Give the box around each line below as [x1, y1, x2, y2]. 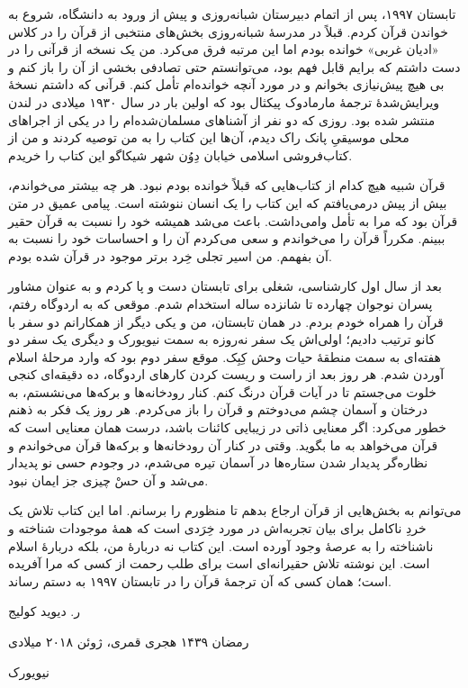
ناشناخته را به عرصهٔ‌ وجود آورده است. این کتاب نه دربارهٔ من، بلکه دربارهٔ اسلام [8, 536, 434, 555]
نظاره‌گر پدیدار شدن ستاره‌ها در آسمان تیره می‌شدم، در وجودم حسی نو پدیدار [8, 453, 428, 472]
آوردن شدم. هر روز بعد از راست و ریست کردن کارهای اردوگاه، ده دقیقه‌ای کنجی [8, 365, 445, 384]
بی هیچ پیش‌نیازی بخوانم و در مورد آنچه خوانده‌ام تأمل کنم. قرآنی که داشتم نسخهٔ [8, 75, 445, 94]
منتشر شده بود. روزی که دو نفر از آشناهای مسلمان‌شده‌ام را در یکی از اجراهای [8, 110, 436, 129]
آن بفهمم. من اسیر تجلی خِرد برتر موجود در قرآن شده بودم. [8, 246, 332, 265]
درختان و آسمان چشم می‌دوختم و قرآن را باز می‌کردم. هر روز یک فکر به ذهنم [8, 400, 427, 419]
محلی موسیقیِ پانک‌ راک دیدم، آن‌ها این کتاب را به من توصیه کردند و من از [8, 128, 409, 147]
